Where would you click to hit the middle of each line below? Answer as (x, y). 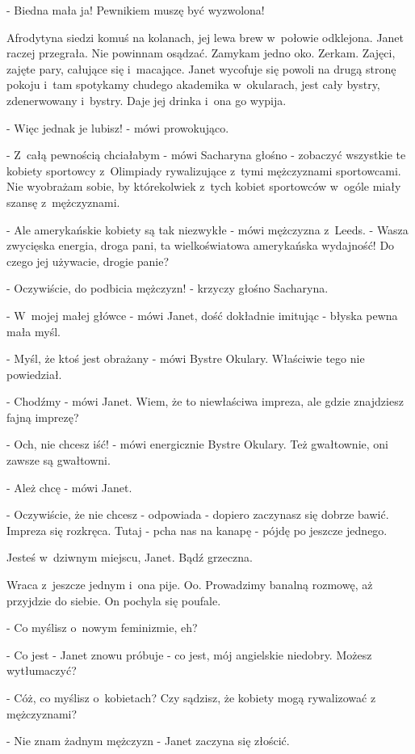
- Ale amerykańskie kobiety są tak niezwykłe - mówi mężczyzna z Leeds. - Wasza (207, 229)
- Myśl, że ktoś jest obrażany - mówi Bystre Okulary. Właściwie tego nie (186, 358)
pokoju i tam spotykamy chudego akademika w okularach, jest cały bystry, (193, 84)
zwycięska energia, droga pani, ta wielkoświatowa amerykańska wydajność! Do (201, 245)
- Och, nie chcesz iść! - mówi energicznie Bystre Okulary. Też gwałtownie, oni (197, 444)
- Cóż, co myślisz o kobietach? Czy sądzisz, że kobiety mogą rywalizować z (191, 697)
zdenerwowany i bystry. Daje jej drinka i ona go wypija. (147, 100)
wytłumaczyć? (42, 670)
